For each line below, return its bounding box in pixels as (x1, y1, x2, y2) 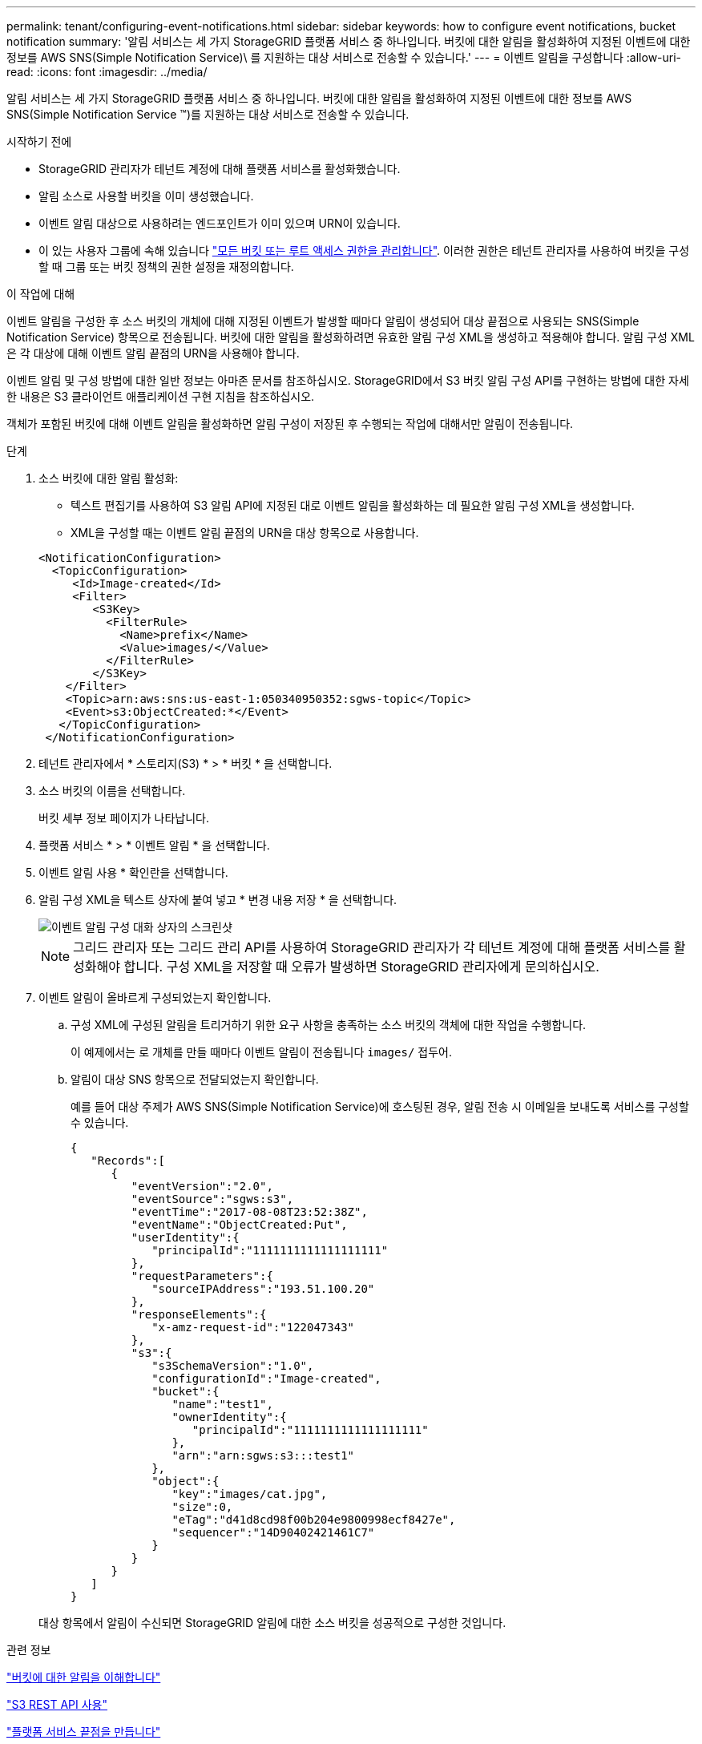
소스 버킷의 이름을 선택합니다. (38, 784, 186, 797)
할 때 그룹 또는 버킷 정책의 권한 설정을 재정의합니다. (38, 260, 294, 273)
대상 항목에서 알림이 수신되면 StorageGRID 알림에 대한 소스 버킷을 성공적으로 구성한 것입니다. (38, 1616, 506, 1629)
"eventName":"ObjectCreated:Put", (131, 1218, 348, 1231)
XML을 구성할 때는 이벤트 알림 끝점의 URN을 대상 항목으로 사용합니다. (71, 526, 419, 539)
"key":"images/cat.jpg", (171, 1488, 328, 1500)
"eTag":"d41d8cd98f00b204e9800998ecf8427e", (171, 1513, 456, 1526)
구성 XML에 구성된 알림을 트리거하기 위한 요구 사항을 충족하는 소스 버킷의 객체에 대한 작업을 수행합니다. (71, 1018, 587, 1031)
